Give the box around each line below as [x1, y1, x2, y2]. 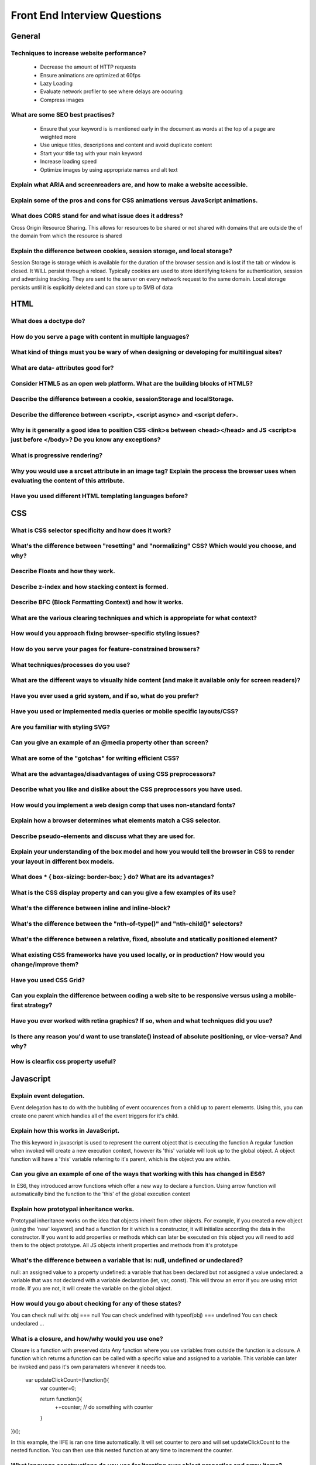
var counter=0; [40, 1385, 77, 1392]
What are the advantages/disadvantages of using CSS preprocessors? [11, 769, 216, 778]
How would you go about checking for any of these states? [11, 1300, 181, 1308]
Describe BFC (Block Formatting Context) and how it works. [11, 598, 184, 607]
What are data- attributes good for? [11, 364, 114, 372]
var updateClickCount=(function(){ [25, 1377, 109, 1384]
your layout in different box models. [11, 857, 115, 866]
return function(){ [40, 1395, 83, 1402]
